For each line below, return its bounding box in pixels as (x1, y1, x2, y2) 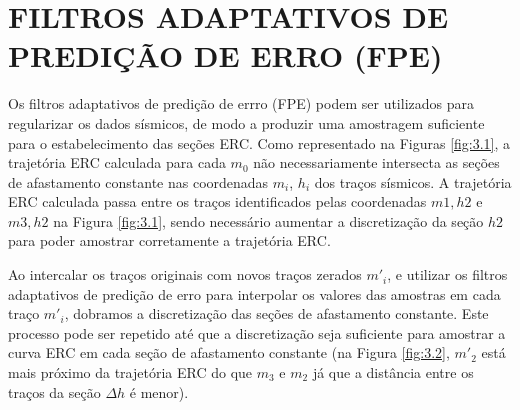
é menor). (129, 381, 189, 402)
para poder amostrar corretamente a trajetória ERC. (8, 230, 331, 251)
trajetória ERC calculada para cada (8, 152, 226, 173)
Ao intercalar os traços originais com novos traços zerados (8, 264, 362, 285)
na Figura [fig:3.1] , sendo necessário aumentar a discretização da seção (53, 210, 484, 231)
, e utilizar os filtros (387, 264, 508, 285)
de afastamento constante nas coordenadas (8, 171, 269, 192)
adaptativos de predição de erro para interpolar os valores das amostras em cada (8, 283, 501, 304)
